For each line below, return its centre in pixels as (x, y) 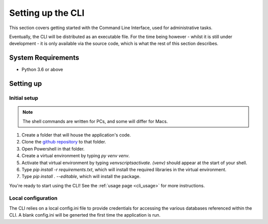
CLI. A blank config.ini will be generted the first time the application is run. (85, 215)
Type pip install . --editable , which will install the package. (81, 177)
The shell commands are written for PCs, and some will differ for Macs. (95, 121)
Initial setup (24, 98)
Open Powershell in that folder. (53, 149)
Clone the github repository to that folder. (64, 142)
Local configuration (33, 198)
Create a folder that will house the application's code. (76, 135)
